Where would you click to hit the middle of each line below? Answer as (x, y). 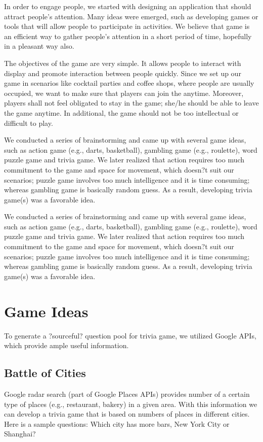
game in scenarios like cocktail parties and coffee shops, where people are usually (129, 83)
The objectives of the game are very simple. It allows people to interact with (123, 63)
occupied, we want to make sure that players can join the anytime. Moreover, (124, 93)
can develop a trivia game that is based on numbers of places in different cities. (127, 414)
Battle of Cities (45, 373)
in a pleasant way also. (39, 46)
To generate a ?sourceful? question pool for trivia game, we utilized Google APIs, (130, 335)
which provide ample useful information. (67, 345)
